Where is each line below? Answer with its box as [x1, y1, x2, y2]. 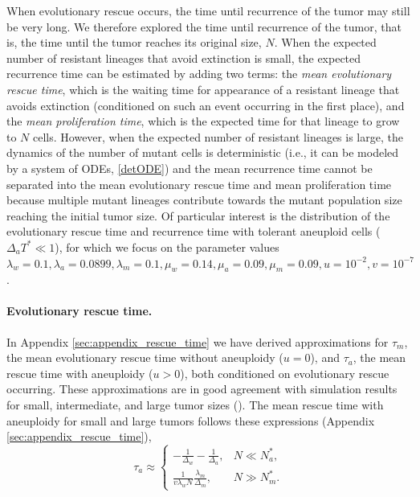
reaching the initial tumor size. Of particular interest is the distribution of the [6, 207, 390, 224]
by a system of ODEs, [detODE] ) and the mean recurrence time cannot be [6, 159, 373, 176]
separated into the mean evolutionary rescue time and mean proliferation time [6, 175, 392, 192]
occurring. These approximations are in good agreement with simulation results [6, 380, 398, 397]
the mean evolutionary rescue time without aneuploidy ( [6, 349, 283, 366]
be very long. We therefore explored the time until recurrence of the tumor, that [6, 18, 402, 35]
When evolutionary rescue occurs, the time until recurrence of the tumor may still [6, 2, 410, 18]
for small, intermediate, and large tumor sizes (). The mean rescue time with [6, 396, 384, 413]
